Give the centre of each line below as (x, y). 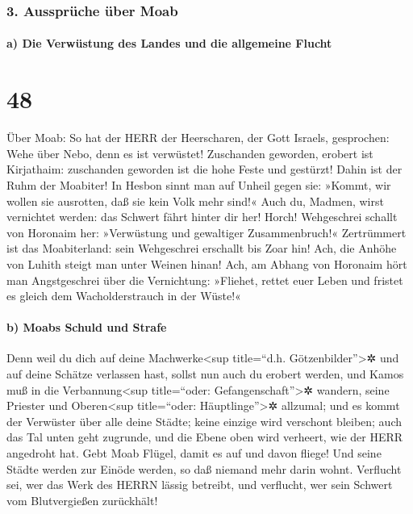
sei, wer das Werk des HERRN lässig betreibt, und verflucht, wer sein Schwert (200, 485)
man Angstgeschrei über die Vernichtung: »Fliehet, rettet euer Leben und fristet (205, 280)
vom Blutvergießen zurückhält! (82, 500)
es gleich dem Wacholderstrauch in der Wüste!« (124, 296)
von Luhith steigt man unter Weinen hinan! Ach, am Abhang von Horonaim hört (207, 263)
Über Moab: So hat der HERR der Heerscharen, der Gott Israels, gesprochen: (198, 138)
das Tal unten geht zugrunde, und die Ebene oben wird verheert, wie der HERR (205, 437)
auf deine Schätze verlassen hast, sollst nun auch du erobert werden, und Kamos (205, 374)
